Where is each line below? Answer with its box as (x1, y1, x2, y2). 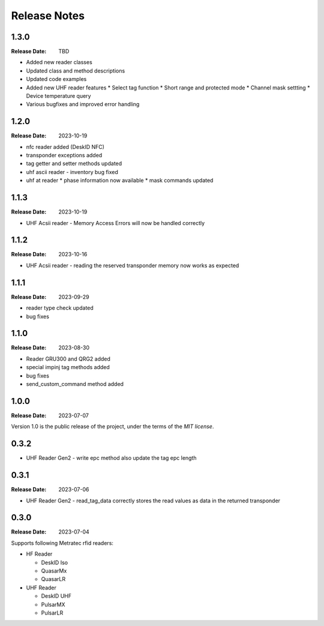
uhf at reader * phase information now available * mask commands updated (26, 177, 214, 184)
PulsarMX (41, 601, 65, 608)
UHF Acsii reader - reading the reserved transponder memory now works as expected (26, 262, 239, 269)
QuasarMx (41, 567, 67, 574)
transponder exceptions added (26, 152, 103, 159)
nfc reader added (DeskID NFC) (26, 143, 105, 150)
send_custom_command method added (26, 381, 124, 388)
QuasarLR (41, 576, 66, 583)
